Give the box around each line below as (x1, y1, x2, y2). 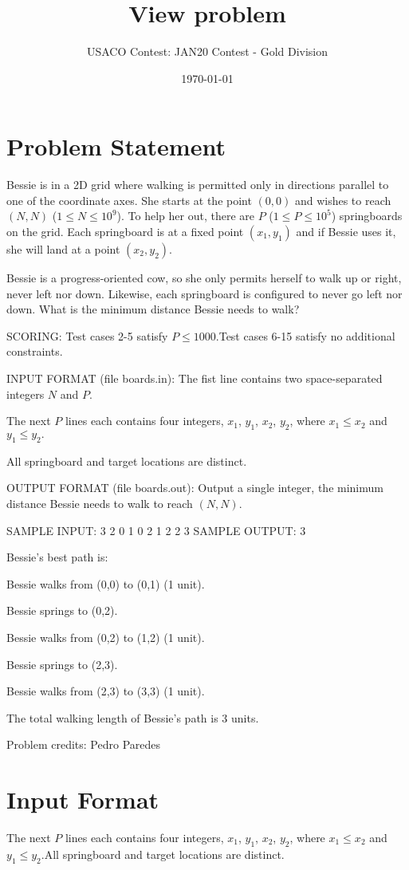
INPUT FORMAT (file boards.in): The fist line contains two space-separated (6, 370, 383, 386)
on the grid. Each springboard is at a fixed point (6, 223, 244, 240)
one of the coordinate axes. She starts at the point (6, 191, 252, 208)
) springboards (331, 207, 403, 224)
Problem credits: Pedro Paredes (6, 736, 161, 753)
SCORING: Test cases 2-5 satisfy (6, 327, 168, 344)
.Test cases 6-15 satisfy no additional (215, 327, 395, 344)
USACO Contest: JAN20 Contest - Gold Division (86, 43, 328, 60)
